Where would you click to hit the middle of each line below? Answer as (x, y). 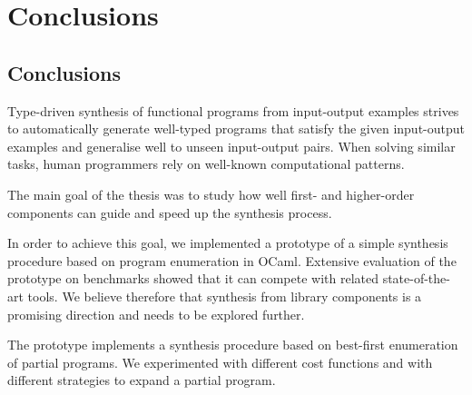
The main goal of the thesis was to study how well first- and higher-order (211, 194)
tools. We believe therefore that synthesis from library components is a (225, 296)
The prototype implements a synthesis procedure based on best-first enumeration (233, 345)
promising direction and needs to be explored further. (156, 314)
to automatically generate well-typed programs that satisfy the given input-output (236, 128)
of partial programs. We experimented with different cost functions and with (220, 362)
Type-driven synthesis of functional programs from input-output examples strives (233, 110)
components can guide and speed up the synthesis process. (170, 212)
